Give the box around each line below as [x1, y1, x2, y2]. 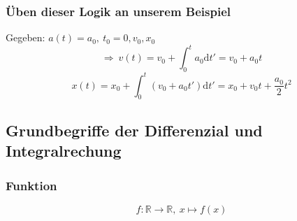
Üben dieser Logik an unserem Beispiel [6, 2, 231, 20]
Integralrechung [6, 140, 122, 162]
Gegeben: [6, 30, 45, 45]
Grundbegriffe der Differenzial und [6, 119, 263, 141]
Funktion [6, 176, 57, 194]
